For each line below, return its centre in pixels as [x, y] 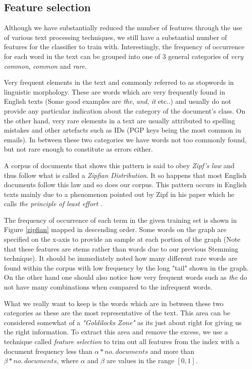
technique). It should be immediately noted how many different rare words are [121, 258]
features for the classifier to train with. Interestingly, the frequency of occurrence [124, 47]
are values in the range [141, 360]
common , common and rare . [45, 66]
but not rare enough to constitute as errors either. [79, 149]
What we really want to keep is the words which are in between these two [114, 303]
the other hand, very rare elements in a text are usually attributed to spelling [120, 120]
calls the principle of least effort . [53, 204]
